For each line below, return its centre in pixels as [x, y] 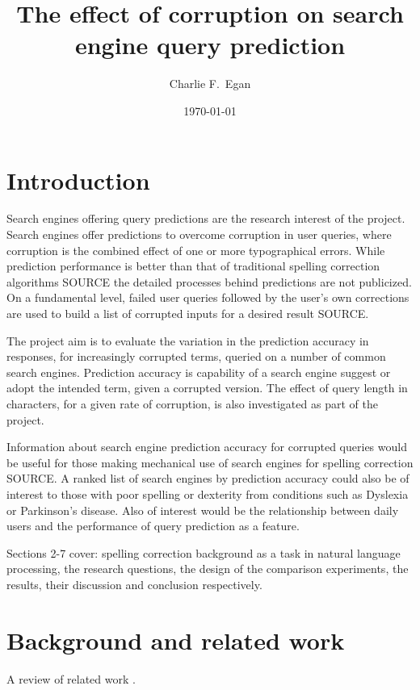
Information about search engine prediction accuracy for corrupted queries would [207, 447]
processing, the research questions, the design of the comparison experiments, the [208, 569]
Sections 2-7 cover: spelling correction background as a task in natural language [204, 552]
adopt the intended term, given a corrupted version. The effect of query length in [207, 388]
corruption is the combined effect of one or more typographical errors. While [196, 250]
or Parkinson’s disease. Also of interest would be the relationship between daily [203, 510]
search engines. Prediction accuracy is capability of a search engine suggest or [199, 372]
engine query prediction [210, 45]
